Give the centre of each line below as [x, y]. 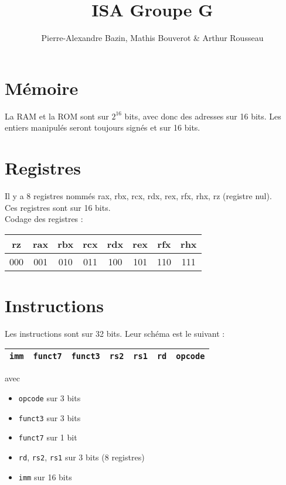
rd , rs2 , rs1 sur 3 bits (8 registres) [81, 457]
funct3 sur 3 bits [50, 417]
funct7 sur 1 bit [48, 437]
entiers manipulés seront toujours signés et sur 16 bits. [103, 127]
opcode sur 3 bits [50, 398]
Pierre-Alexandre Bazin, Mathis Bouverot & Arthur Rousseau [152, 38]
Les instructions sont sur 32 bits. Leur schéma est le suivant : [115, 333]
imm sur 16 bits [45, 477]
